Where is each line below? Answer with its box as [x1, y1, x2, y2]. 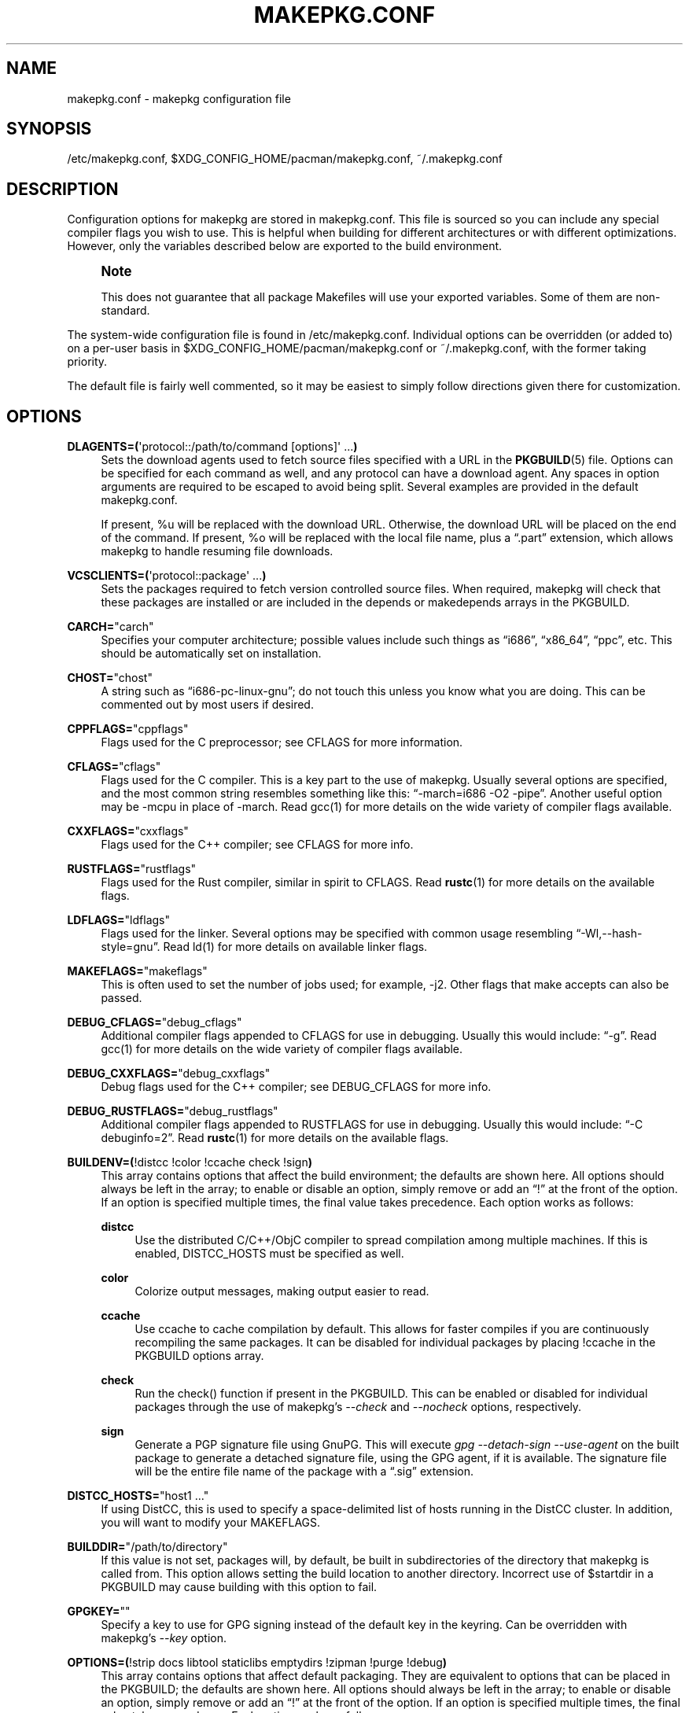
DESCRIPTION [6, 179, 119, 199]
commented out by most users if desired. [101, 698, 314, 712]
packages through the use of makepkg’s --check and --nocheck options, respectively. [134, 1400, 582, 1414]
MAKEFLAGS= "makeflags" [67, 964, 208, 978]
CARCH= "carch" [67, 620, 154, 634]
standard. [101, 304, 150, 318]
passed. [101, 991, 142, 1005]
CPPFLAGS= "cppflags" [67, 722, 189, 736]
